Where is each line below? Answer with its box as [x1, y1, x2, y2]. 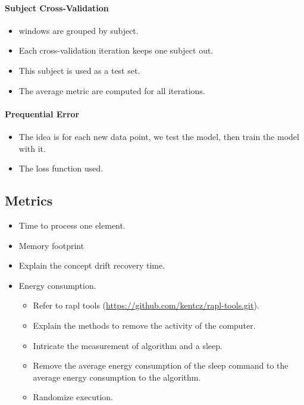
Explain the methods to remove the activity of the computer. [33, 319, 256, 331]
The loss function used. [18, 162, 104, 175]
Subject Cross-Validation [5, 1, 109, 14]
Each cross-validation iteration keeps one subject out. [18, 44, 214, 57]
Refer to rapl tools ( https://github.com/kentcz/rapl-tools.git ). [33, 299, 259, 311]
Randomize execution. [33, 391, 113, 403]
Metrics [5, 191, 53, 210]
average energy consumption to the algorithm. [33, 370, 201, 383]
